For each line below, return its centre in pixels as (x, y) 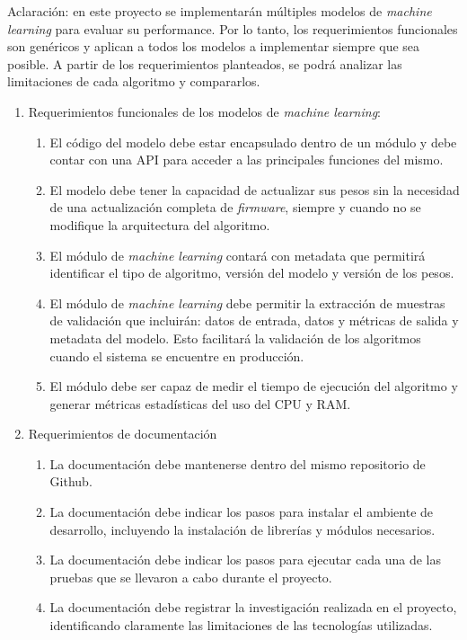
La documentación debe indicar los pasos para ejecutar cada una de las (245, 560)
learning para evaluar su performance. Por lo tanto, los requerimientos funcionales (233, 28)
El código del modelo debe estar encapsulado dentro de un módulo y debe (253, 142)
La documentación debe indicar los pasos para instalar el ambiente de (242, 512)
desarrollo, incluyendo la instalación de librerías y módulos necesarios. (242, 529)
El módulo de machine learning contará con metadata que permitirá (238, 255)
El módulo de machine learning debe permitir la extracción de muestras (247, 302)
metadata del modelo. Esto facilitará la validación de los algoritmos (235, 338)
